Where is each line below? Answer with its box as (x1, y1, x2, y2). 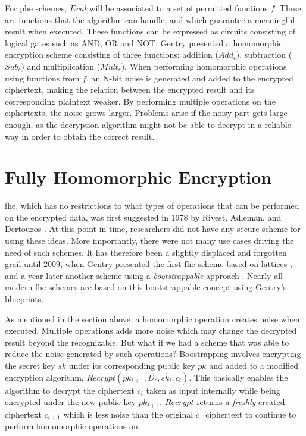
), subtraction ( (236, 48, 292, 61)
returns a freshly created (196, 396, 285, 408)
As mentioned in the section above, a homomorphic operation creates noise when (5, 312, 300, 325)
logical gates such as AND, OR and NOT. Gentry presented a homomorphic (5, 36, 283, 49)
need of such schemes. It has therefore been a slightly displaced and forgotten (5, 246, 287, 258)
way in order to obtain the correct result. (5, 130, 155, 142)
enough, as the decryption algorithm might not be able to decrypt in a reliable (5, 118, 291, 130)
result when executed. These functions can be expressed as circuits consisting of (5, 25, 296, 37)
